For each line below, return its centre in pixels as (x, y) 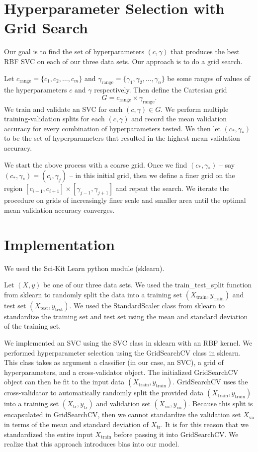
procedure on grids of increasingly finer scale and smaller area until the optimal (125, 200)
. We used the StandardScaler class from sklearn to (147, 305)
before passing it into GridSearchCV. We (176, 434)
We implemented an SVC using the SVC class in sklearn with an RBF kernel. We (128, 342)
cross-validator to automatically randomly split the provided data (104, 393)
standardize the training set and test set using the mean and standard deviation (126, 316)
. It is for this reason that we (205, 424)
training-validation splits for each (54, 119)
